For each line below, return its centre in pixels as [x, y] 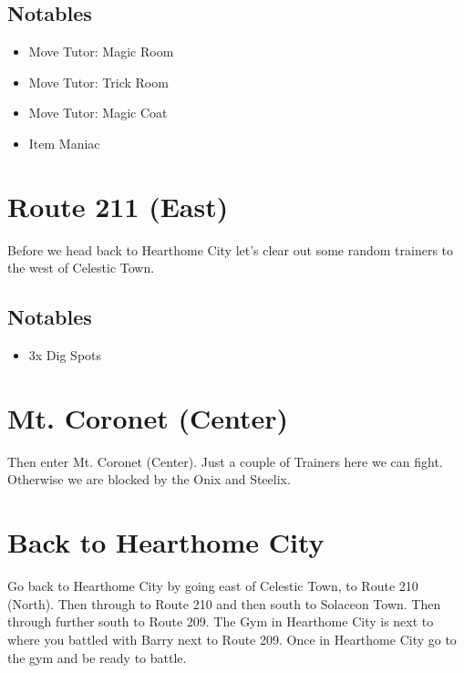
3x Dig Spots [65, 355]
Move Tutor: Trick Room [98, 82]
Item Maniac [64, 143]
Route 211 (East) [118, 206]
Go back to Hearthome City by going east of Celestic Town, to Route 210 [213, 586]
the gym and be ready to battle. [97, 657]
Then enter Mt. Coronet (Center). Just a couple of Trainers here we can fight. [225, 461]
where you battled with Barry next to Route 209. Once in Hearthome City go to [232, 639]
